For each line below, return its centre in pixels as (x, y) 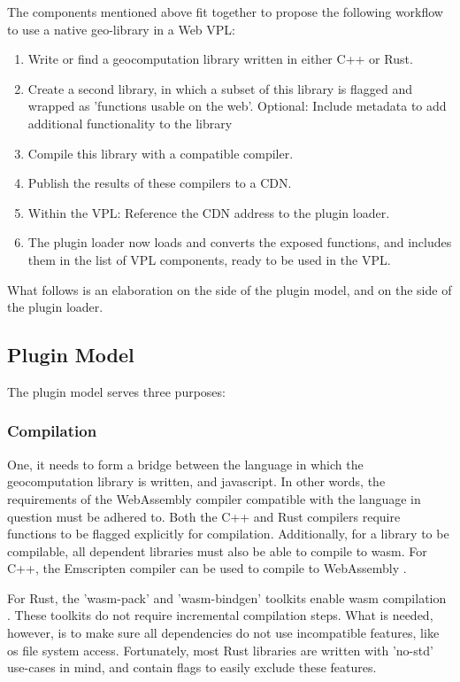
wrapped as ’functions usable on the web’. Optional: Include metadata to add (237, 106)
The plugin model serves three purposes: (116, 391)
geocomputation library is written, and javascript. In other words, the (196, 481)
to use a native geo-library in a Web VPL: (121, 29)
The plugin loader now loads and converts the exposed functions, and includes (240, 242)
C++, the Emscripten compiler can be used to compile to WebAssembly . (207, 568)
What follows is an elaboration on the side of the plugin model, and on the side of (230, 289)
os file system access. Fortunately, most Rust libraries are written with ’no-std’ (220, 650)
